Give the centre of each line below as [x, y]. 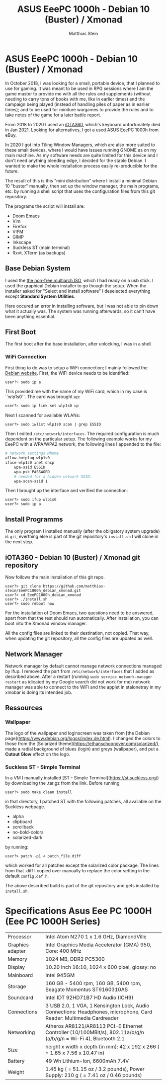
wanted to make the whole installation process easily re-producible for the [81, 166]
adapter [17, 951]
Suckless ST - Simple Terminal [43, 767]
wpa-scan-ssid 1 [31, 481]
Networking [21, 1032]
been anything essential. [30, 316]
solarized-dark [27, 837]
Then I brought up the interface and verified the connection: [67, 491]
